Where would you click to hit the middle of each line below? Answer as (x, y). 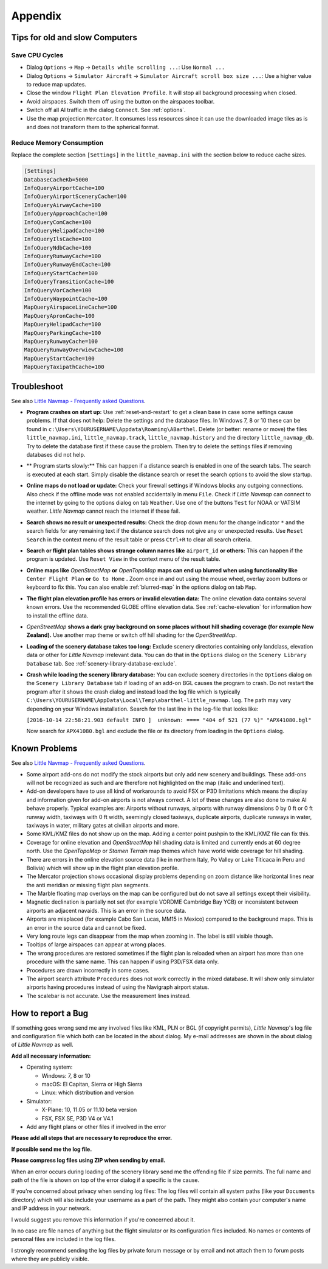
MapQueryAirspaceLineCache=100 (71, 307)
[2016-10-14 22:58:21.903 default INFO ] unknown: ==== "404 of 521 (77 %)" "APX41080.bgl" (169, 720)
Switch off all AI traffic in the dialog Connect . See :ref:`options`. (106, 110)
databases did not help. (56, 455)
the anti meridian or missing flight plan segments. (88, 885)
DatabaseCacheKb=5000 (56, 179)
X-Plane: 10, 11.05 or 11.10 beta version (89, 1110)
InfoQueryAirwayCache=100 (63, 205)
